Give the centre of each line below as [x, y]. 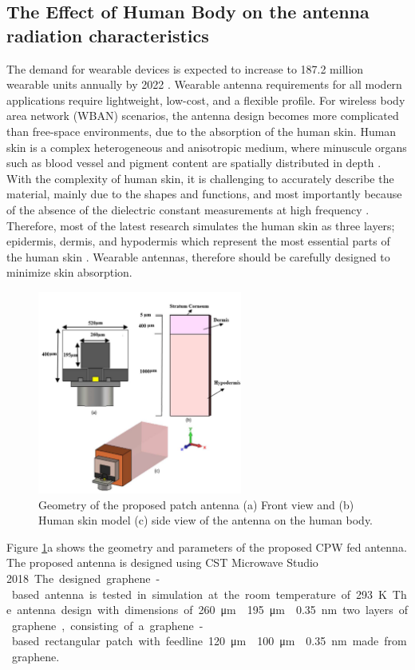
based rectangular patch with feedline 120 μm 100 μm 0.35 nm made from [209, 641]
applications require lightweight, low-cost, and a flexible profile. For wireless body [206, 100]
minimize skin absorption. [69, 272]
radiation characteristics [108, 35]
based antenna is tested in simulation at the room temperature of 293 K [199, 594]
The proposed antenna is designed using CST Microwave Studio [162, 562]
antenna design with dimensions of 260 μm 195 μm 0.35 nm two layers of [213, 610]
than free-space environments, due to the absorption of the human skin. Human [202, 131]
